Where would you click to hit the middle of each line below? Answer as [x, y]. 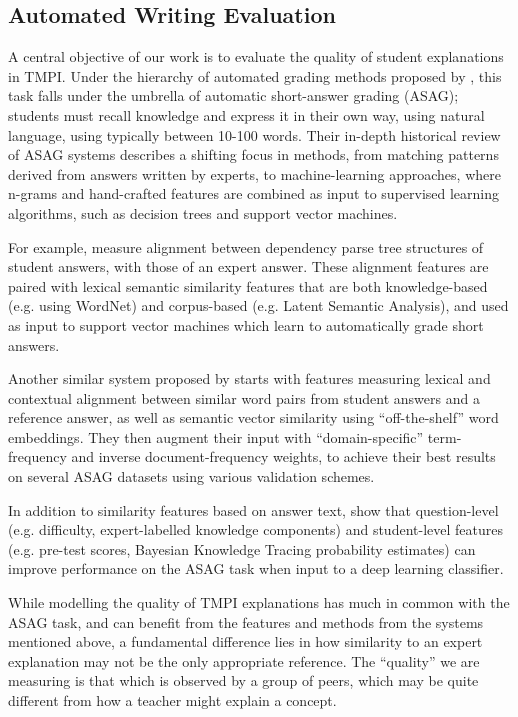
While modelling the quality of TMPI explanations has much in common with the [259, 602]
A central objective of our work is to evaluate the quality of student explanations [256, 56]
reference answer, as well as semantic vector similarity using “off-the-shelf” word [253, 417]
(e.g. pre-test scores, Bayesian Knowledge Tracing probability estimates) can [242, 548]
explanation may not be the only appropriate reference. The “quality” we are [244, 660]
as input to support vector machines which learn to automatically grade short [246, 324]
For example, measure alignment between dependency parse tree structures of [246, 246]
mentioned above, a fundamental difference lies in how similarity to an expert [245, 641]
